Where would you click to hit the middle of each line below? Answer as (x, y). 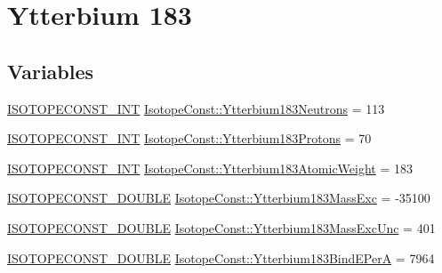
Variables (51, 71)
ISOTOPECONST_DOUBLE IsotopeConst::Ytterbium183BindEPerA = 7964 (221, 257)
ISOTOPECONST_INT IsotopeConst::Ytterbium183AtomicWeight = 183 (210, 168)
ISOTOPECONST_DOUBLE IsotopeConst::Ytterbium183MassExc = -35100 (219, 198)
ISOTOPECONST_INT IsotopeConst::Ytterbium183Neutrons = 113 (196, 108)
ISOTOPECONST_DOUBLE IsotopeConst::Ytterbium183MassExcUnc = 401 (221, 227)
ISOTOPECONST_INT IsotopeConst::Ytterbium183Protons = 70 (189, 138)
